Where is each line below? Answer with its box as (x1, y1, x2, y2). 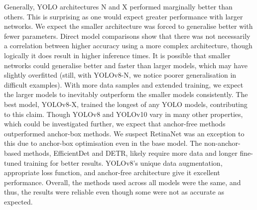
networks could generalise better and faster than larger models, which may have (4, 60, 248, 70)
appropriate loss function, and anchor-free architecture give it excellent (4, 167, 220, 178)
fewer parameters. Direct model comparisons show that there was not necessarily (4, 30, 251, 41)
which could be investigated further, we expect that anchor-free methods (4, 118, 226, 129)
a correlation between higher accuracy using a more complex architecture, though (4, 40, 253, 51)
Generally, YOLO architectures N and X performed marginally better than (4, 1, 233, 11)
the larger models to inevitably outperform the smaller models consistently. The (4, 89, 248, 100)
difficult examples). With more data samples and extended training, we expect (4, 79, 244, 90)
